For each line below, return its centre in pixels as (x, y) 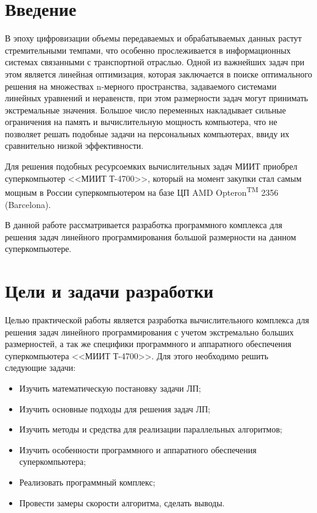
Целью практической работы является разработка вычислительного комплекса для (157, 320)
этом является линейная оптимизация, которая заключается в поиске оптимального (158, 74)
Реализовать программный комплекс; (87, 482)
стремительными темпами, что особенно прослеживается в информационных (148, 50)
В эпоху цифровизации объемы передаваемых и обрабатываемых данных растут (153, 38)
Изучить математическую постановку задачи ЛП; (110, 388)
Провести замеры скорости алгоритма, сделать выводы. (122, 502)
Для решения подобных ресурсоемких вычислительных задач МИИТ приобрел (151, 166)
